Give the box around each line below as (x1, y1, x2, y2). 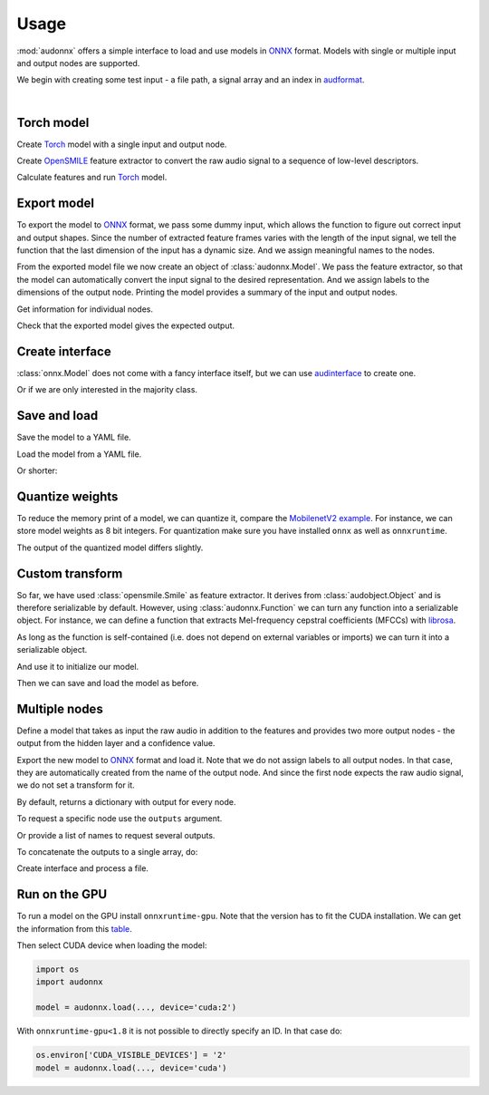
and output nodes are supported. (16, 57, 140, 68)
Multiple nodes (16, 701, 103, 716)
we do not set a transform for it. (16, 780, 135, 790)
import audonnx (35, 977, 103, 987)
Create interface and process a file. (16, 863, 149, 874)
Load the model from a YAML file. (16, 449, 142, 460)
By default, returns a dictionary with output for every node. (16, 796, 236, 807)
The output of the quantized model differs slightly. (16, 542, 204, 553)
